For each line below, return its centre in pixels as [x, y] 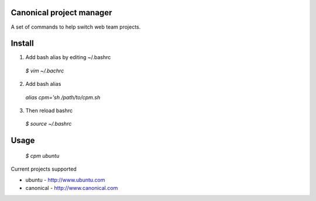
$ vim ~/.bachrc [45, 71]
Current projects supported [44, 169]
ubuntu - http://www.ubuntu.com [65, 180]
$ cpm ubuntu [42, 155]
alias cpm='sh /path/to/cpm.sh [63, 97]
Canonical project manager [61, 13]
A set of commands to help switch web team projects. [76, 27]
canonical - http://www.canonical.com [72, 188]
